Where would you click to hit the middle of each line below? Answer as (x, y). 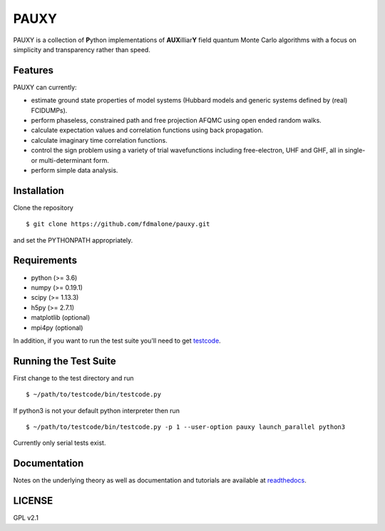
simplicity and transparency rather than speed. (82, 49)
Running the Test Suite (65, 361)
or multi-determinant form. (70, 160)
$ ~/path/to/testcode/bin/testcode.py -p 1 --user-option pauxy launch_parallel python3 (186, 427)
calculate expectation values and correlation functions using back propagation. (147, 130)
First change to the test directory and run (73, 378)
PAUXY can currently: (45, 87)
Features (33, 70)
